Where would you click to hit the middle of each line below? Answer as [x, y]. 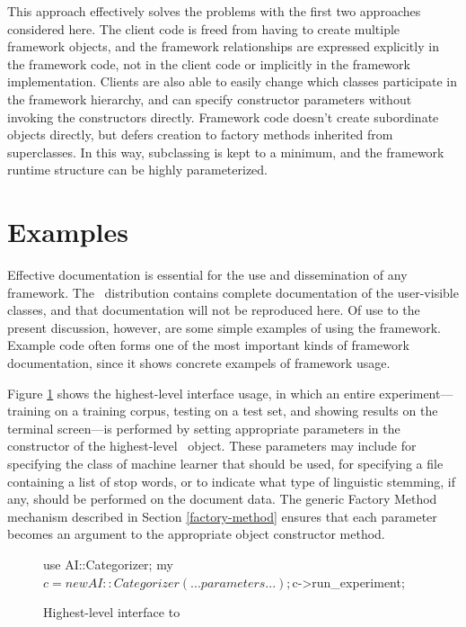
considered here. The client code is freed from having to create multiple [204, 28]
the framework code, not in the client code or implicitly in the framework [209, 63]
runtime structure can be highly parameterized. [138, 170]
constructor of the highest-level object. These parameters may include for [212, 446]
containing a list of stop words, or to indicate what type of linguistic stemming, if [232, 481]
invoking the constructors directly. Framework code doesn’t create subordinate [223, 116]
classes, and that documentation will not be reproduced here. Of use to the [214, 310]
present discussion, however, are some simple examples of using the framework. [224, 327]
